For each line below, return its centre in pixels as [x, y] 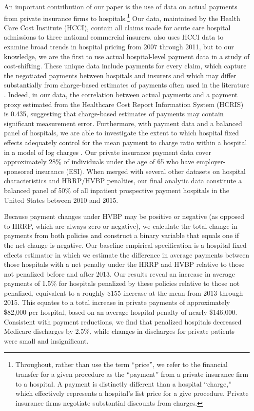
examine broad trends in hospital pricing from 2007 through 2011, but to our [119, 47]
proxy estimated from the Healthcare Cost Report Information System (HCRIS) [124, 104]
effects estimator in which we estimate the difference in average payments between [127, 254]
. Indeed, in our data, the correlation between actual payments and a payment [121, 94]
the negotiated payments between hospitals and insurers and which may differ [120, 75]
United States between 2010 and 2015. [61, 200]
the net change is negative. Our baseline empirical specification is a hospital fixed [125, 245]
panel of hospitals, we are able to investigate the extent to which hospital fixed [122, 133]
